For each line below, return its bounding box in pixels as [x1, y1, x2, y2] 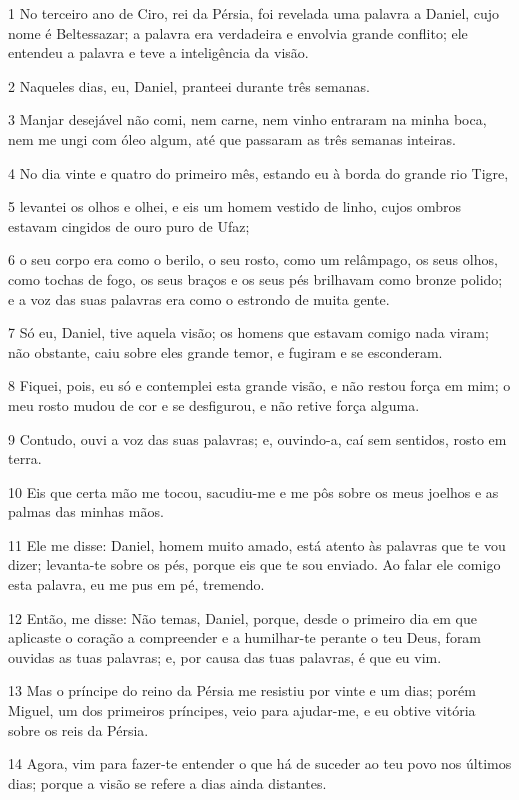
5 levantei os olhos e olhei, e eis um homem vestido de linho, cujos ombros [8, 196, 462, 217]
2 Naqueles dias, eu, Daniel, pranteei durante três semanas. [8, 75, 370, 96]
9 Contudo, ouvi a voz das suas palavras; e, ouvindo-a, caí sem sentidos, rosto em [8, 428, 507, 449]
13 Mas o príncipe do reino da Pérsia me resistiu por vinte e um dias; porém [8, 680, 476, 701]
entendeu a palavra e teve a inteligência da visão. [8, 42, 309, 63]
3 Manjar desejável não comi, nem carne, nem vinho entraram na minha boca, [8, 109, 487, 130]
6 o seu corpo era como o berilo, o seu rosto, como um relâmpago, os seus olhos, [8, 249, 498, 270]
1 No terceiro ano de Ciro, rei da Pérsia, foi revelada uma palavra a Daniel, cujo [8, 3, 500, 23]
